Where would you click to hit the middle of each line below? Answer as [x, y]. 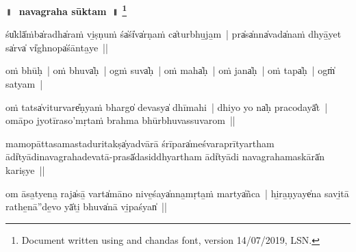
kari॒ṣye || [25, 170]
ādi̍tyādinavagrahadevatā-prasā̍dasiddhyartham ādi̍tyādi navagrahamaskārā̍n [165, 156]
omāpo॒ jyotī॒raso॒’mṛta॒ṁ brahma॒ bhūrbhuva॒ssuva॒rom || [120, 120]
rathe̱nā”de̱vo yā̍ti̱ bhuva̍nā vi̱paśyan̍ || [86, 206]
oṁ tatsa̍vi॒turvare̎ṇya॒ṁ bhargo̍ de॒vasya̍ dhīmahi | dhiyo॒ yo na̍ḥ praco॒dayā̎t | [167, 106]
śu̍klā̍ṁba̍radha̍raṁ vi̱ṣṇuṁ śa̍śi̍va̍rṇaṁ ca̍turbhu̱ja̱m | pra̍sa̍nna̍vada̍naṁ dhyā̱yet [174, 34]
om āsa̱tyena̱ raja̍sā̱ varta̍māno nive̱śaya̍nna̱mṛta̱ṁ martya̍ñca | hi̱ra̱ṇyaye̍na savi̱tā [177, 193]
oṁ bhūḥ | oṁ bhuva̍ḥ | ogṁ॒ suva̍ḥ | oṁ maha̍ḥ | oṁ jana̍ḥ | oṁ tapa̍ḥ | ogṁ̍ [170, 70]
